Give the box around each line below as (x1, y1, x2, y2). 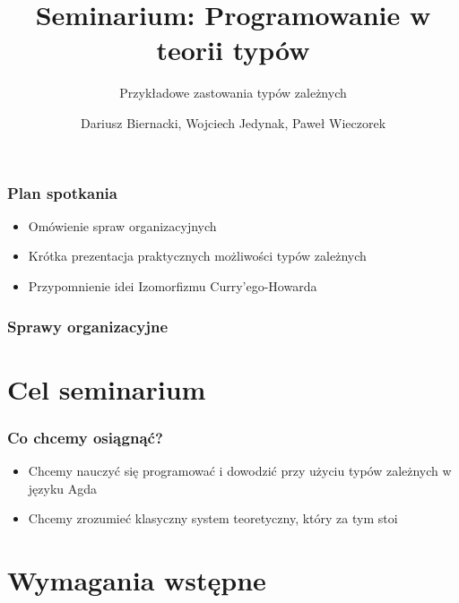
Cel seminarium (7, 370, 206, 407)
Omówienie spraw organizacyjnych (28, 216, 217, 235)
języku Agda (28, 478, 98, 497)
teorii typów (156, 31, 310, 68)
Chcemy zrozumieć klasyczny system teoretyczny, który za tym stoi (28, 509, 398, 528)
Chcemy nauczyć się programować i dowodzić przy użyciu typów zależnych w (28, 461, 452, 480)
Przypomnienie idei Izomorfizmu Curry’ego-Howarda (28, 276, 317, 295)
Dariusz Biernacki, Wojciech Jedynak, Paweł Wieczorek (80, 113, 386, 132)
